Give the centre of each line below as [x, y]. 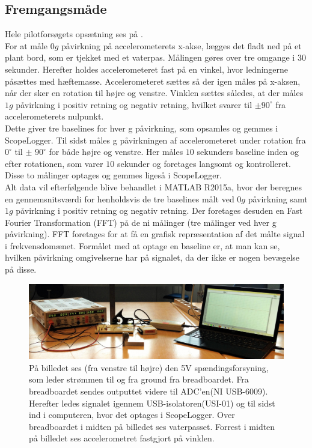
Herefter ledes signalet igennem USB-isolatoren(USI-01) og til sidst [152, 403]
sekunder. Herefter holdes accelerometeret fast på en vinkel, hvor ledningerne [147, 69]
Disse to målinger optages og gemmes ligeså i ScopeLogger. [113, 175]
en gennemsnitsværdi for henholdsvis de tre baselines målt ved [120, 198]
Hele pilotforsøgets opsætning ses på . [74, 34]
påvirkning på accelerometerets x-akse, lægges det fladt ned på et [182, 45]
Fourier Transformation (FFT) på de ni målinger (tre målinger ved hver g [141, 222]
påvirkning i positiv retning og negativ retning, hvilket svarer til [134, 104]
